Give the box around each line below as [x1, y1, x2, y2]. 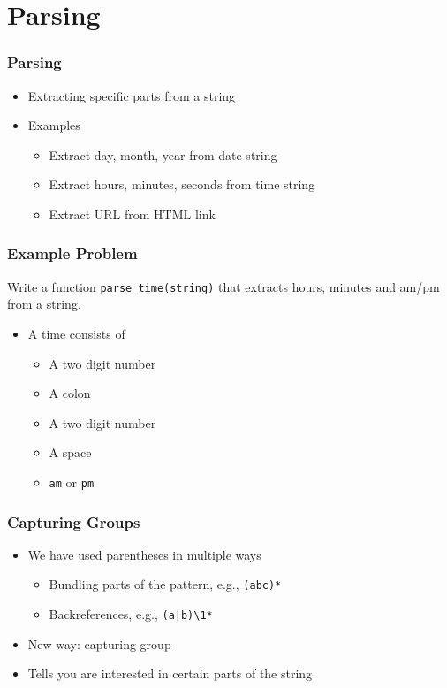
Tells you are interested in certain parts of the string [27, 664, 313, 683]
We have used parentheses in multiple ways [27, 545, 261, 563]
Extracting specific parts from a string [27, 86, 236, 104]
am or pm [49, 473, 95, 491]
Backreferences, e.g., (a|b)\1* [49, 605, 213, 623]
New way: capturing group [27, 634, 171, 653]
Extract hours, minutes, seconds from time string [49, 175, 315, 194]
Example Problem [7, 242, 138, 264]
